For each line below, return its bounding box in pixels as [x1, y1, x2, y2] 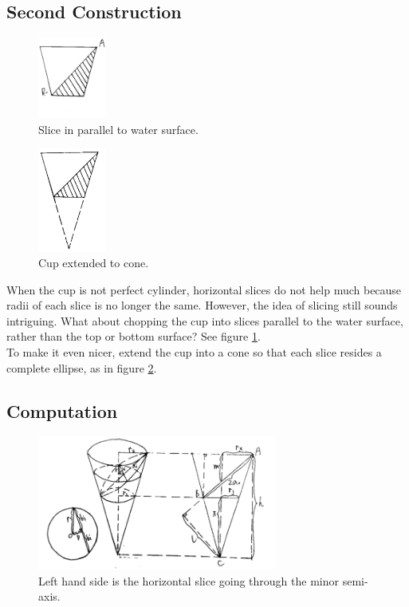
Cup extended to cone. [38, 254, 149, 271]
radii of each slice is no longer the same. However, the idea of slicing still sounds [6, 297, 398, 313]
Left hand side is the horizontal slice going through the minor [38, 572, 340, 589]
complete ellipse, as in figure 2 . [6, 359, 157, 376]
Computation [6, 398, 118, 423]
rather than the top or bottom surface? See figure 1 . [6, 328, 261, 345]
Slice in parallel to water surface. [38, 120, 199, 137]
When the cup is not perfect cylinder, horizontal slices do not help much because [6, 281, 402, 298]
